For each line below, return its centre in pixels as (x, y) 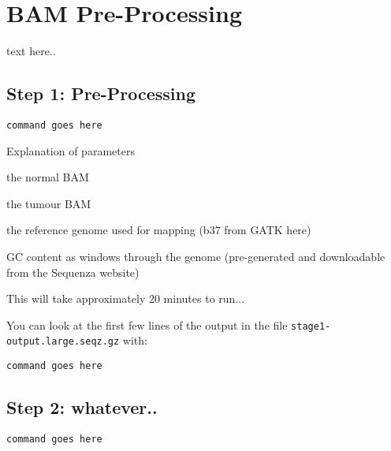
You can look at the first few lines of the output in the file (147, 324)
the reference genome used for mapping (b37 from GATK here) (159, 230)
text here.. (31, 51)
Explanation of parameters (71, 150)
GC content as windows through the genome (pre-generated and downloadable (196, 256)
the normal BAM (48, 177)
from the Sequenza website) (73, 272)
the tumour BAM (49, 203)
